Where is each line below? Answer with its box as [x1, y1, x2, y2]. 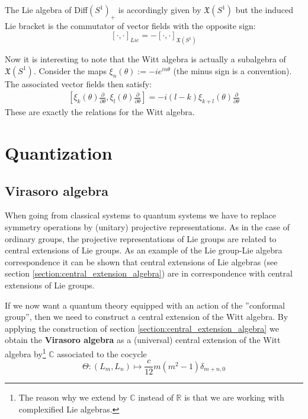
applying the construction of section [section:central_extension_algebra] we [5, 322, 279, 334]
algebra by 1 [5, 345, 46, 360]
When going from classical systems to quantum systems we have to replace [5, 209, 276, 221]
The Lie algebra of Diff [5, 4, 88, 15]
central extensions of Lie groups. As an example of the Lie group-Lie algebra [5, 244, 283, 256]
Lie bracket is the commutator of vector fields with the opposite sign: [5, 19, 256, 31]
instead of [138, 391, 174, 404]
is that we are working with [184, 391, 284, 404]
